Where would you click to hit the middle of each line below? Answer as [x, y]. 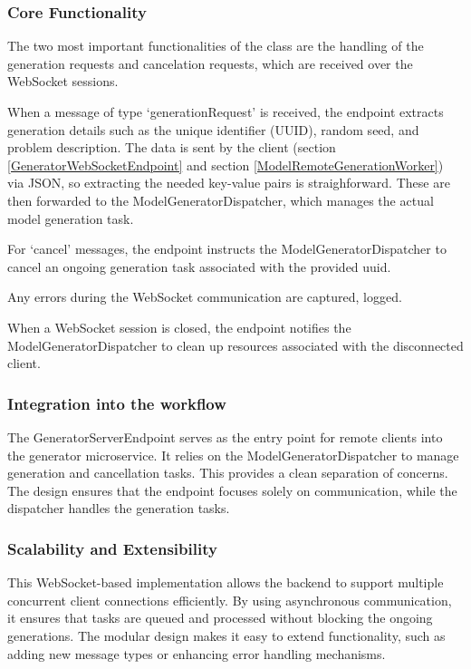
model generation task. [71, 218]
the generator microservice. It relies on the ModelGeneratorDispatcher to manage [233, 455]
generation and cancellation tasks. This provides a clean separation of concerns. [228, 473]
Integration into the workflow [117, 403]
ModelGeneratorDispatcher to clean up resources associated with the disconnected [235, 345]
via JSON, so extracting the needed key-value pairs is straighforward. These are [229, 183]
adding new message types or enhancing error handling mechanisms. [197, 653]
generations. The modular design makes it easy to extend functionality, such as [226, 635]
